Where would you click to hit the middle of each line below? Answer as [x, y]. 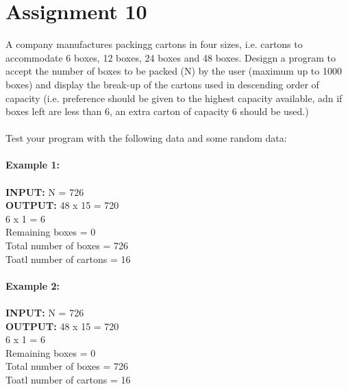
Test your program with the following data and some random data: [146, 138]
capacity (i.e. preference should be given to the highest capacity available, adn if [174, 98]
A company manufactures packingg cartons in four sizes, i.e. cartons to [154, 44]
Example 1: [33, 165]
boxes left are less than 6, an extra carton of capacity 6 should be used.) [157, 111]
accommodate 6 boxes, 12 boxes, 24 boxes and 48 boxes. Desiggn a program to [171, 57]
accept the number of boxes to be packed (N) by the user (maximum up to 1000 [174, 71]
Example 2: [33, 285]
